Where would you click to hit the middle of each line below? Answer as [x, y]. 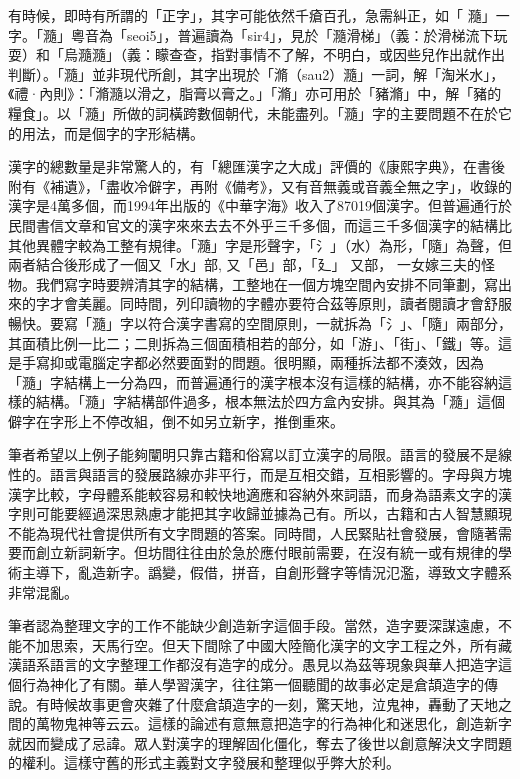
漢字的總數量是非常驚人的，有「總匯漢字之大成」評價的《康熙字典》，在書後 [256, 166]
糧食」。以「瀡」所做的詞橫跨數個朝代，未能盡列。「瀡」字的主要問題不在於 [253, 112]
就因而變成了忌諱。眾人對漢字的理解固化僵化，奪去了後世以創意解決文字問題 [260, 742]
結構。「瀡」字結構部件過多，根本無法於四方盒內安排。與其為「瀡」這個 [270, 401]
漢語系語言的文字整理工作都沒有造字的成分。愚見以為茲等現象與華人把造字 [253, 664]
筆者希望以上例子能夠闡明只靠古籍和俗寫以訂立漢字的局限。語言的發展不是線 [260, 454]
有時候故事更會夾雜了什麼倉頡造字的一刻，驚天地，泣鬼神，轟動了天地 [266, 703]
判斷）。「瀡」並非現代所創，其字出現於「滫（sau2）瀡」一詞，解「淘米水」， [256, 73]
